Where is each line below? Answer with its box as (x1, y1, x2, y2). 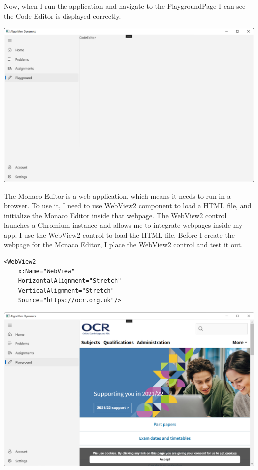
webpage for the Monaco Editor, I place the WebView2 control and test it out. (4, 239, 243, 250)
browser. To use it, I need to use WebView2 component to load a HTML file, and (4, 200, 252, 210)
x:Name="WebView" (18, 268, 75, 275)
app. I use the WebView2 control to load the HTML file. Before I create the (4, 229, 235, 240)
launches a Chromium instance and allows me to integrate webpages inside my (4, 220, 243, 230)
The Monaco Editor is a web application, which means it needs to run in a (4, 191, 231, 201)
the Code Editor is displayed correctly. (4, 10, 121, 21)
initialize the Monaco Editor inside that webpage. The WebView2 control (4, 210, 227, 220)
